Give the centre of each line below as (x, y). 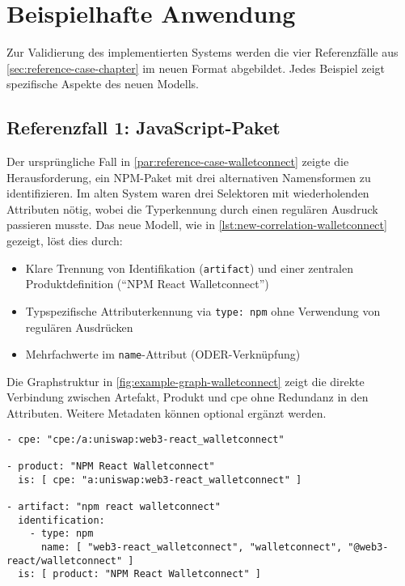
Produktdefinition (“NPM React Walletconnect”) (147, 284)
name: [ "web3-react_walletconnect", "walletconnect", (192, 547)
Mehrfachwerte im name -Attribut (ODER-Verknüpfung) (163, 354)
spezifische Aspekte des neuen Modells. (103, 84)
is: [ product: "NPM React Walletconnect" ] (139, 574)
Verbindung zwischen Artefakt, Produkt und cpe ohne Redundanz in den (188, 397)
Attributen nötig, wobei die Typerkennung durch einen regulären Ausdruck (192, 208)
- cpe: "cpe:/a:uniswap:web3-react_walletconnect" (146, 439)
